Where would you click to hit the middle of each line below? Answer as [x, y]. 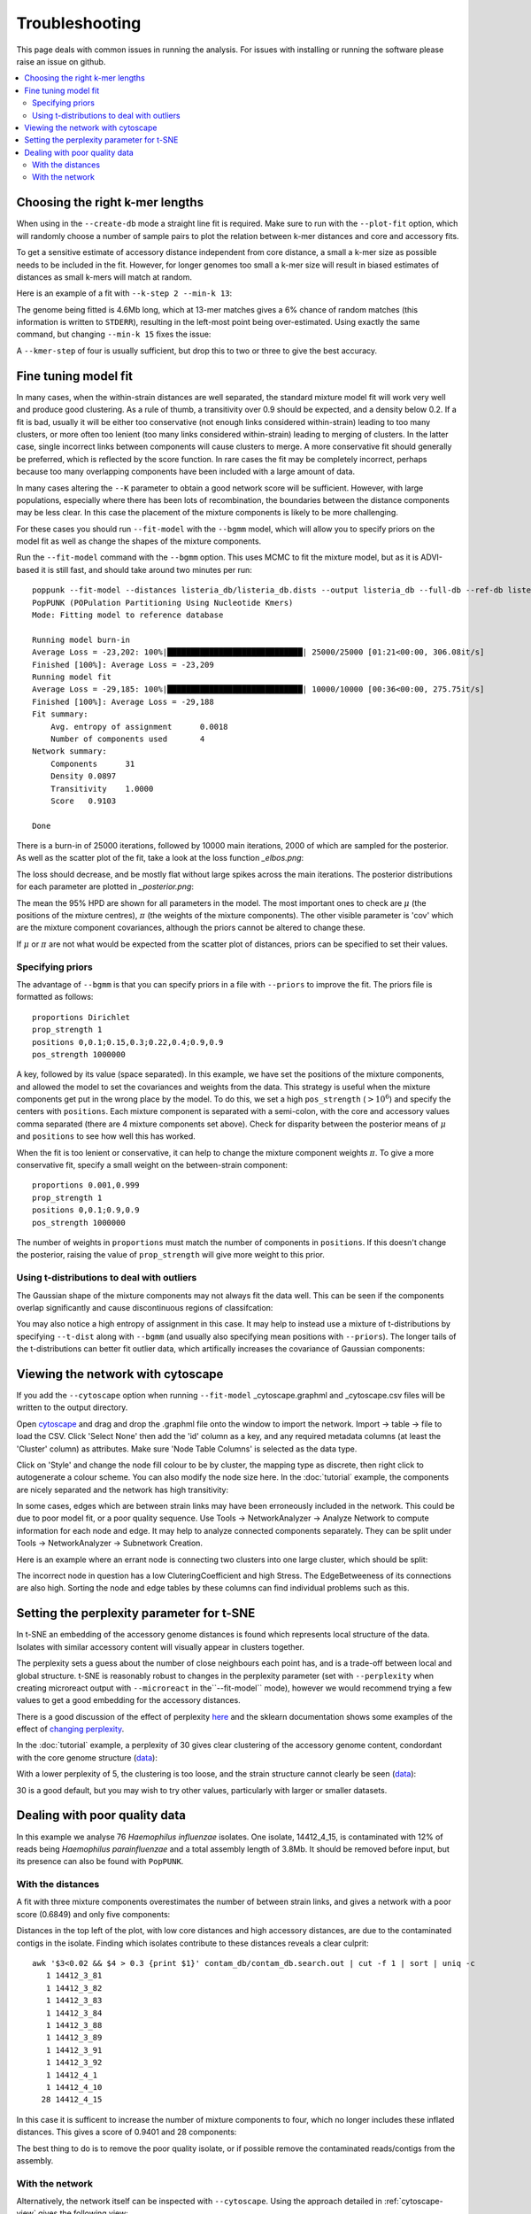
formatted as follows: [55, 997]
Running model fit [72, 677]
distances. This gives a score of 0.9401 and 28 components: [127, 2132]
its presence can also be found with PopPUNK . [100, 1862]
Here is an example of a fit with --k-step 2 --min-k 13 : [124, 293]
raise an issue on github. [61, 61]
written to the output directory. [72, 1407]
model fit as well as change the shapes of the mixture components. [139, 541]
